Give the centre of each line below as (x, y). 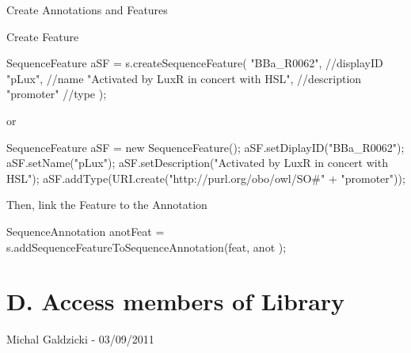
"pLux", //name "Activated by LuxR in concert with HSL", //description (184, 78)
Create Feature (43, 36)
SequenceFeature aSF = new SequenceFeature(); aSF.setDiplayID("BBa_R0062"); (205, 147)
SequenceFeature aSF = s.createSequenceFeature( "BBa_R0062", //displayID (195, 63)
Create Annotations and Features (87, 9)
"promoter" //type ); (57, 94)
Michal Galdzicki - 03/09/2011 (80, 339)
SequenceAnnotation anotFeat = (86, 231)
